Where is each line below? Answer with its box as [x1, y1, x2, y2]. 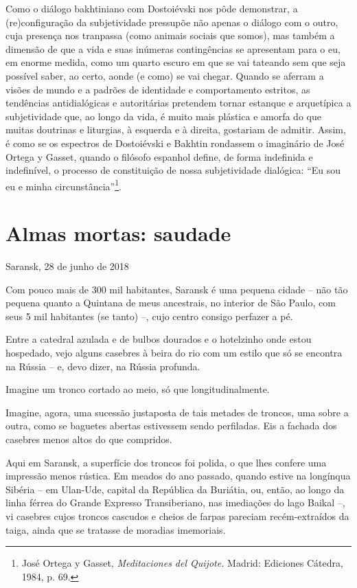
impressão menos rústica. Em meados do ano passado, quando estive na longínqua [5, 468, 351, 483]
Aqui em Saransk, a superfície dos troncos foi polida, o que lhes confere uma [5, 455, 327, 469]
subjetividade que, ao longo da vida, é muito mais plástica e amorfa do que [5, 109, 321, 123]
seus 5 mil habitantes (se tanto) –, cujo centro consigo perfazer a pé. [5, 308, 293, 323]
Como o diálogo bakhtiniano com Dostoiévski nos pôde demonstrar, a [5, 1, 298, 15]
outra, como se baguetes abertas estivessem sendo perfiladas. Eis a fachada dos [5, 418, 337, 433]
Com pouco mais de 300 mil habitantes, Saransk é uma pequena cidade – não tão [5, 282, 348, 296]
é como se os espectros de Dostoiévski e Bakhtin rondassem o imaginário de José [5, 135, 345, 150]
